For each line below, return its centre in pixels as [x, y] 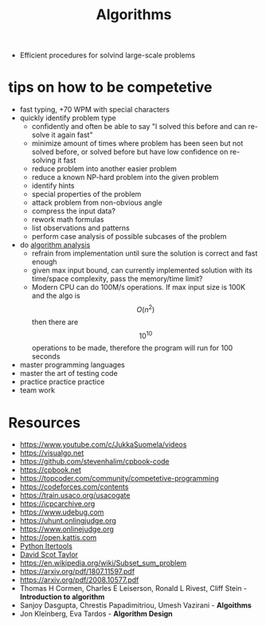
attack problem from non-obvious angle [97, 203]
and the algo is [56, 295]
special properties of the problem [86, 194]
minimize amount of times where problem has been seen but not [137, 143]
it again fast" [72, 135]
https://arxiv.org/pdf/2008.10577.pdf [79, 580]
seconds [46, 357]
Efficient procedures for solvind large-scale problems [108, 55]
